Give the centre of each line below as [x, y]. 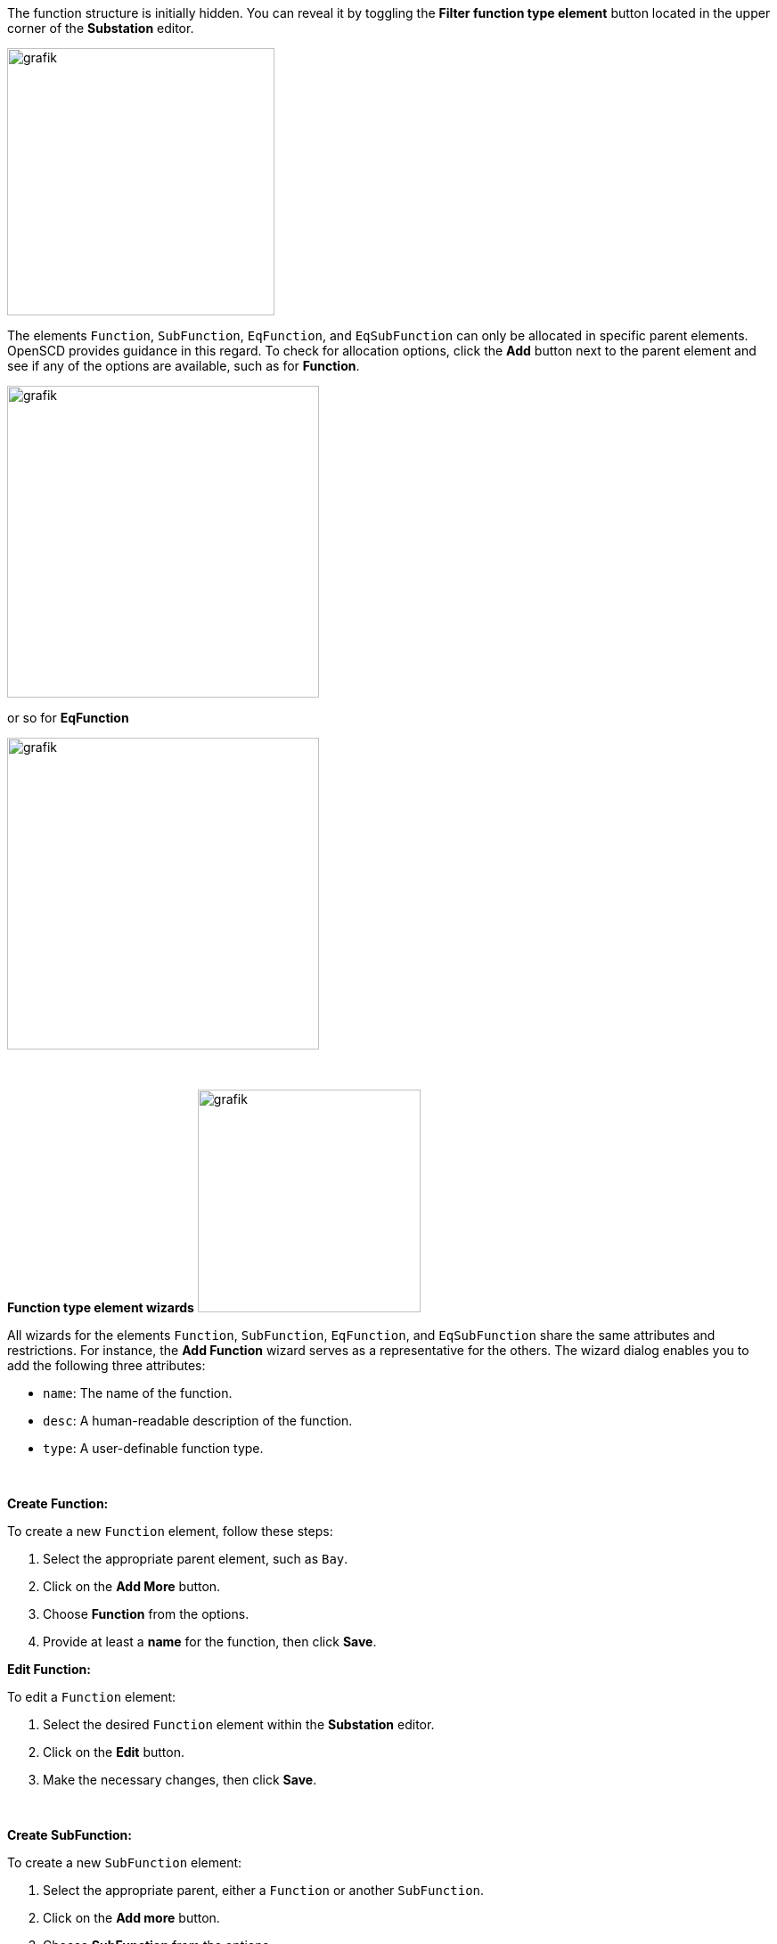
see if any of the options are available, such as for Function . [184, 366]
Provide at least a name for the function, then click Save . [210, 1642]
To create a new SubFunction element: [125, 1862]
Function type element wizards [101, 1307]
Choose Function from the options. [146, 1614]
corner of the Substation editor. [101, 28]
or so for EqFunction [68, 718]
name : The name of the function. [138, 1393]
